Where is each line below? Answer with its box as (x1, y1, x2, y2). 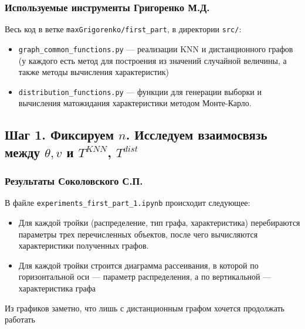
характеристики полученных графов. (18, 239, 149, 252)
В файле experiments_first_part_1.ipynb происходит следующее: (5, 196, 250, 209)
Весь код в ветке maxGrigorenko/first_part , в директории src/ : (5, 23, 242, 35)
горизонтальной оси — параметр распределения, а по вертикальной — (18, 270, 272, 283)
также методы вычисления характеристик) (18, 66, 170, 78)
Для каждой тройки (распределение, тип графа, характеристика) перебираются (18, 216, 300, 229)
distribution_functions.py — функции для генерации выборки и (18, 85, 262, 97)
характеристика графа (18, 281, 96, 294)
